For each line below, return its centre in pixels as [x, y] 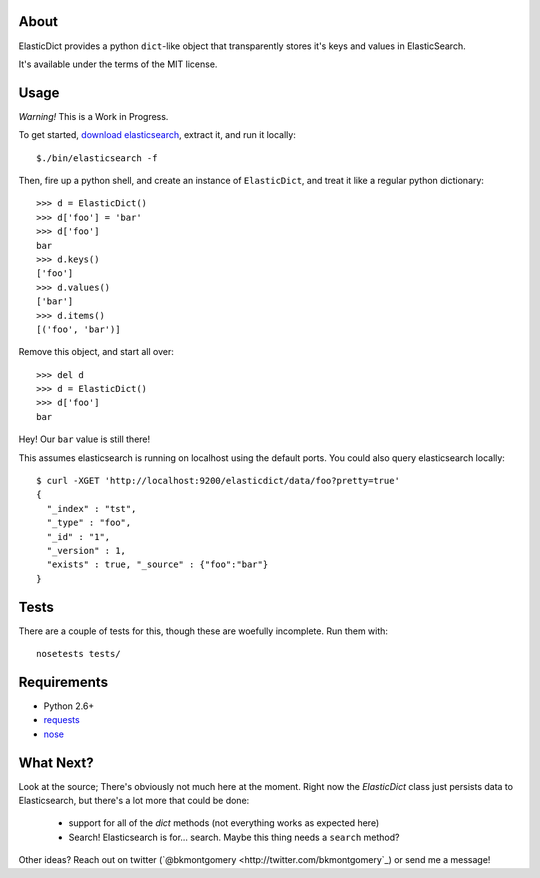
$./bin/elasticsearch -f [97, 158]
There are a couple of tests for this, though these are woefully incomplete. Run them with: [203, 631]
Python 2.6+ [69, 706]
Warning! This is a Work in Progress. [93, 116]
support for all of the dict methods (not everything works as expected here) [224, 823]
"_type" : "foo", [89, 523]
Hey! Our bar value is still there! [84, 439]
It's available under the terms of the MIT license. [118, 64]
